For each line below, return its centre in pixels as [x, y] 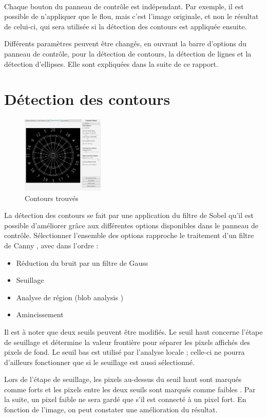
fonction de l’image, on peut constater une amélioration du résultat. [111, 410]
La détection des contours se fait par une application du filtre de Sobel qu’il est [129, 215]
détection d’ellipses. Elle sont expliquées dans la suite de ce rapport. [111, 63]
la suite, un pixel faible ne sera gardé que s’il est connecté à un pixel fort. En [125, 399]
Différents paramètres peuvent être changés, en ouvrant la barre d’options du [126, 43]
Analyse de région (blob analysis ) [70, 297]
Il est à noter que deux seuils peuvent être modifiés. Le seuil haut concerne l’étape [133, 331]
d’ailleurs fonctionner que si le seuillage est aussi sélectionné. [99, 362]
